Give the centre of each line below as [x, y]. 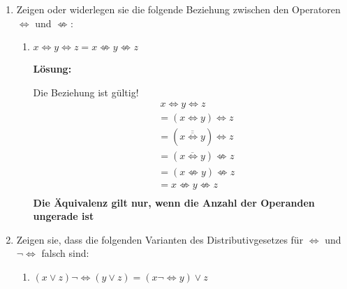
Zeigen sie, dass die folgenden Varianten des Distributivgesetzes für [160, 239]
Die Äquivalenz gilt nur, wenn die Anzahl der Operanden [174, 202]
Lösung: [52, 69]
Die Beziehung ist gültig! [86, 92]
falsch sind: [65, 253]
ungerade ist [64, 216]
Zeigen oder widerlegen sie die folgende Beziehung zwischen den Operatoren [178, 9]
